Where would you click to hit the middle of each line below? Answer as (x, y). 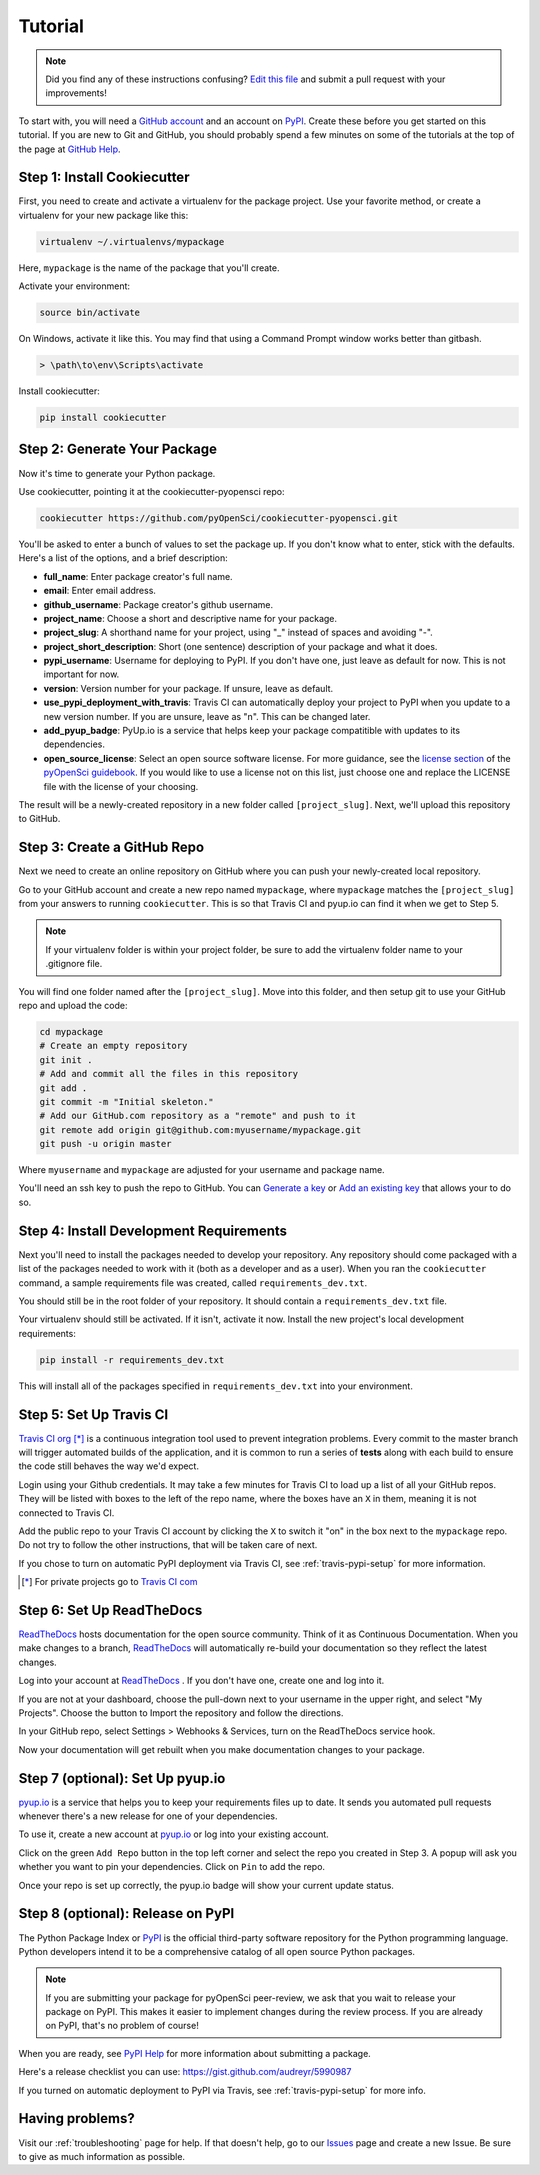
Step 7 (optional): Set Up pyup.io (122, 1778)
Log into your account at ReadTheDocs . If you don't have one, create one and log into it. (201, 1681)
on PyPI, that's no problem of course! (122, 2026)
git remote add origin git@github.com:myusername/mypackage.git (200, 1129)
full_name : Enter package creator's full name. (138, 576)
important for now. (81, 674)
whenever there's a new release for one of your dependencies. (148, 1816)
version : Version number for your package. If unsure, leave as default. (188, 688)
